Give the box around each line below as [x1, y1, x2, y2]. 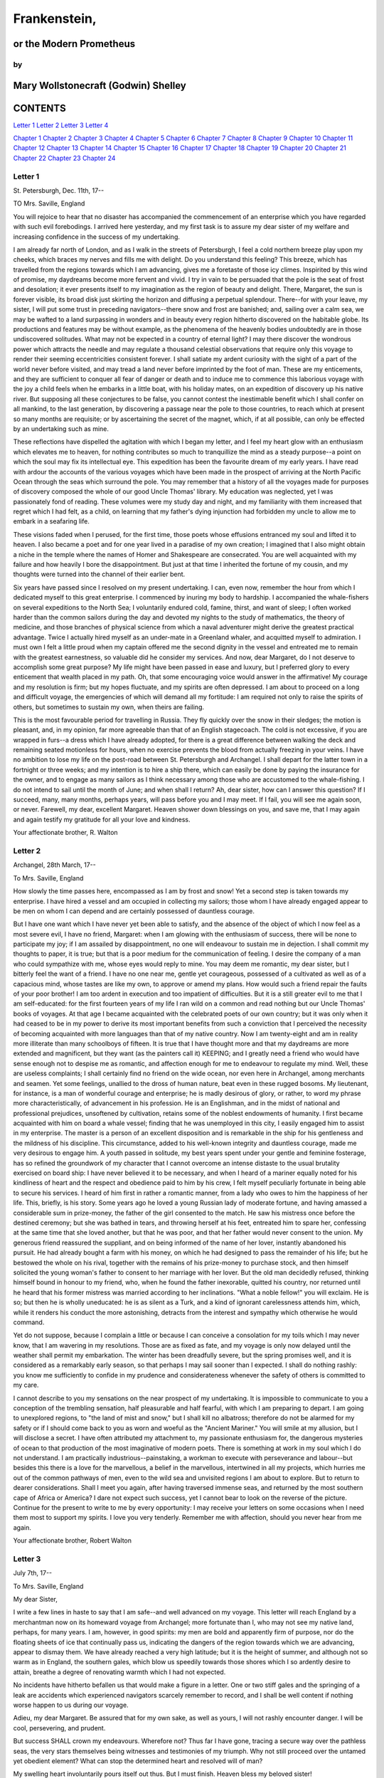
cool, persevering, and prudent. [13, 1723, 106, 1732]
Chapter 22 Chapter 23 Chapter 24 [13, 154, 116, 162]
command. [13, 1318, 45, 1326]
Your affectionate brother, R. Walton [13, 829, 118, 837]
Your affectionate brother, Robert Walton [13, 1536, 132, 1545]
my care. [13, 1380, 39, 1390]
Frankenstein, [13, 11, 97, 26]
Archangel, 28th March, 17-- [13, 861, 96, 869]
